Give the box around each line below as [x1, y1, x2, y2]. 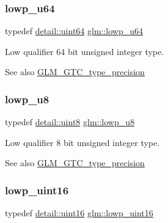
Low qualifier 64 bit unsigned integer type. [5, 45, 164, 57]
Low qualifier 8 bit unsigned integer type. [5, 136, 160, 148]
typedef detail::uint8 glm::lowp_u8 [5, 115, 135, 128]
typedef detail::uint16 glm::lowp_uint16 [5, 207, 153, 219]
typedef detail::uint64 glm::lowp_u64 [5, 24, 144, 37]
